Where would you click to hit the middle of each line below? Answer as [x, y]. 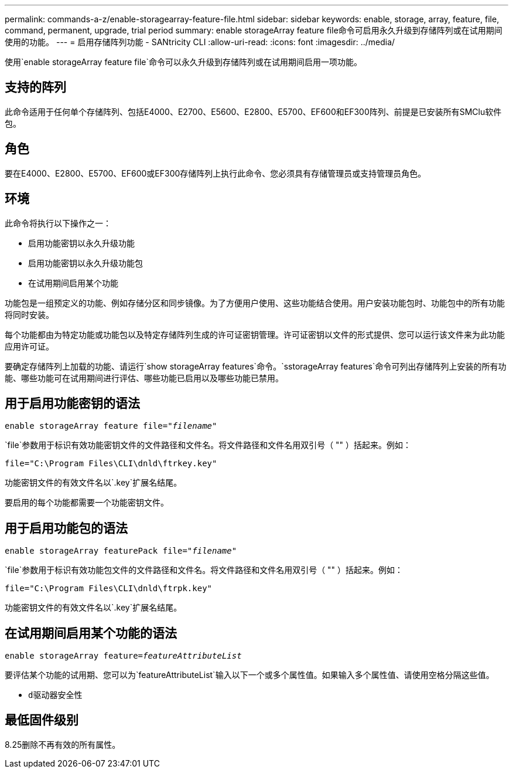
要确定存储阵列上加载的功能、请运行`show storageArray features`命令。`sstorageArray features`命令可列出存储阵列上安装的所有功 [256, 366]
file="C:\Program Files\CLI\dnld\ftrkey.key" [111, 464]
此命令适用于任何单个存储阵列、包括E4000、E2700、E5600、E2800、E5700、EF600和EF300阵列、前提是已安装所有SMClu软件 [253, 111]
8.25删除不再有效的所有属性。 [63, 744]
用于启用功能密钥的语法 [72, 403]
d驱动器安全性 [55, 695]
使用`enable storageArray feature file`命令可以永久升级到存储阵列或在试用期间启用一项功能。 [183, 62]
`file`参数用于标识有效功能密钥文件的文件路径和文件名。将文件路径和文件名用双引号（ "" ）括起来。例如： [208, 445]
